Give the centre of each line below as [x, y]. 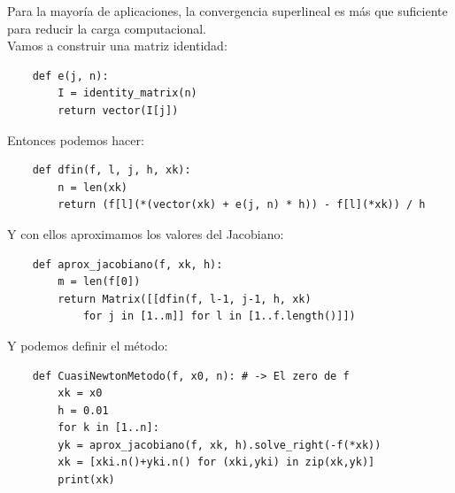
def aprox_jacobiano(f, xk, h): [127, 264]
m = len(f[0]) [99, 282]
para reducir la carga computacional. [107, 28]
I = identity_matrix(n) [127, 93]
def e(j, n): [70, 76]
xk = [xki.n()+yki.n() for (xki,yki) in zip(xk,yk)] [216, 462]
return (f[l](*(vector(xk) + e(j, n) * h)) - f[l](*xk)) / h [242, 205]
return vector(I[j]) [118, 110]
